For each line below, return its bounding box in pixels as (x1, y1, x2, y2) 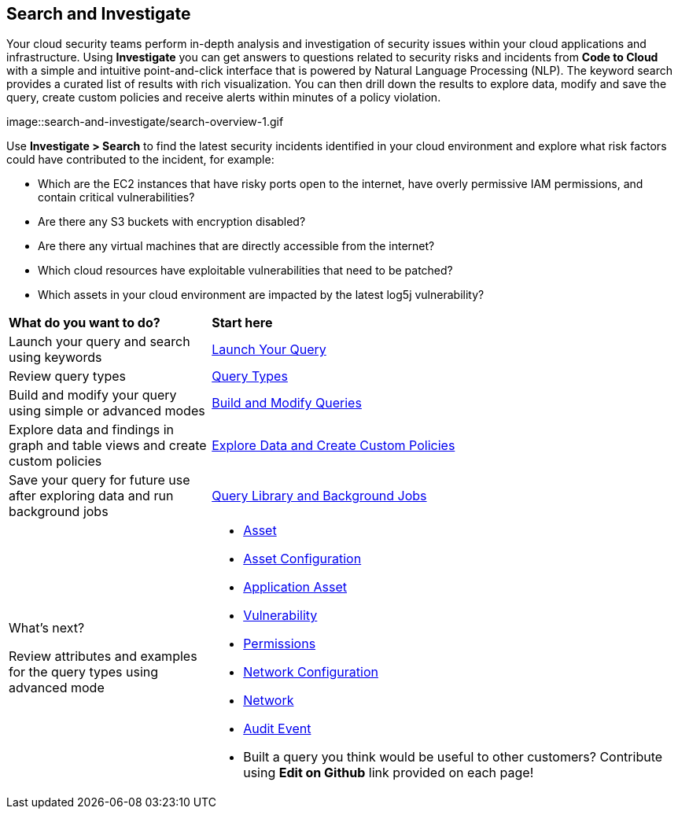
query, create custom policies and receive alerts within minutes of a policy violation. (6, 90, 441, 105)
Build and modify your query (9, 387, 177, 404)
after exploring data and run (9, 488, 174, 504)
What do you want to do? (9, 315, 160, 331)
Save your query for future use (9, 472, 190, 489)
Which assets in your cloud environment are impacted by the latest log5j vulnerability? (38, 288, 485, 302)
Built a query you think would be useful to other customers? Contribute (243, 749, 663, 765)
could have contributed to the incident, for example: (6, 153, 275, 167)
